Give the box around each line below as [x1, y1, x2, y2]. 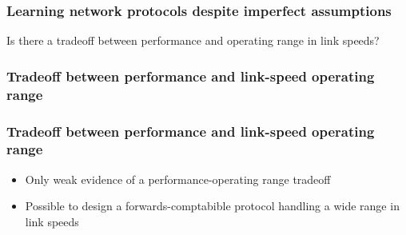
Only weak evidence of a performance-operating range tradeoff [25, 170, 331, 187]
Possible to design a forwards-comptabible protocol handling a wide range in [25, 197, 400, 214]
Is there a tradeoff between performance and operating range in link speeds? [6, 32, 380, 49]
